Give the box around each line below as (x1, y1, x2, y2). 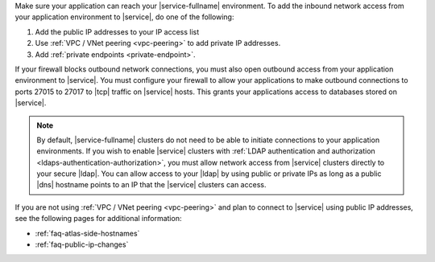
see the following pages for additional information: (14, 214, 182, 223)
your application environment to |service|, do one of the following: (14, 12, 234, 22)
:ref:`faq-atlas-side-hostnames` (35, 228, 140, 238)
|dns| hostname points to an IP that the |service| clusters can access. (36, 180, 267, 190)
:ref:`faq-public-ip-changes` (35, 239, 129, 249)
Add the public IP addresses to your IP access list (35, 27, 200, 36)
